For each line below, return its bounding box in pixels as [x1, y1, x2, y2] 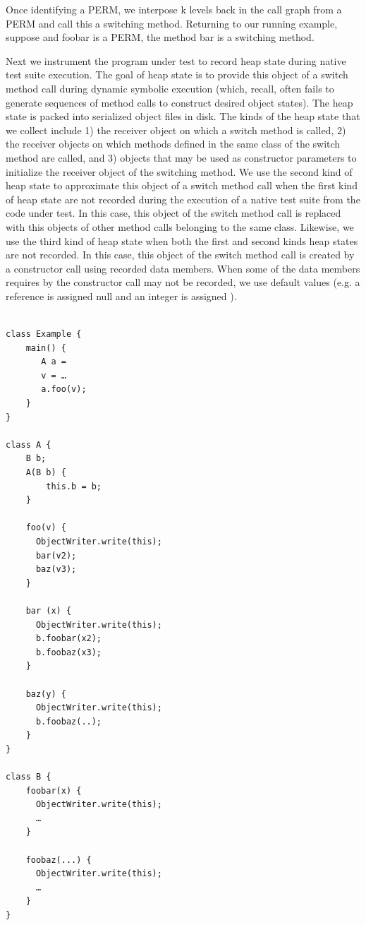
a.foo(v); [41, 384, 87, 395]
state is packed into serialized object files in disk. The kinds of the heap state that [6, 109, 360, 124]
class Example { [6, 329, 82, 340]
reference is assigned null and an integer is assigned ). [6, 288, 237, 303]
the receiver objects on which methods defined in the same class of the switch [6, 136, 341, 151]
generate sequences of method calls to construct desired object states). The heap [6, 95, 353, 109]
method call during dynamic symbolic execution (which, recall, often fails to [6, 80, 334, 95]
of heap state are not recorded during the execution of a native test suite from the [6, 191, 360, 206]
